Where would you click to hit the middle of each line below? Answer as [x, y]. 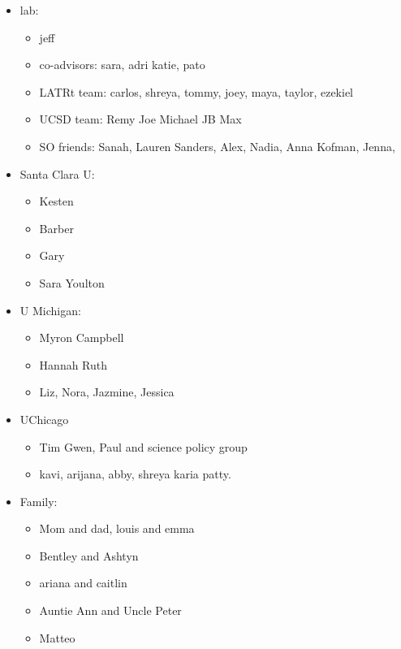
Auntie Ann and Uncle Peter [110, 610]
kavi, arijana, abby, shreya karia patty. [135, 474]
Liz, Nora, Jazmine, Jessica [107, 392]
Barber [56, 228]
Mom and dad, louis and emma [117, 528]
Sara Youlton [72, 282]
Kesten [56, 201]
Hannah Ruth [73, 364]
